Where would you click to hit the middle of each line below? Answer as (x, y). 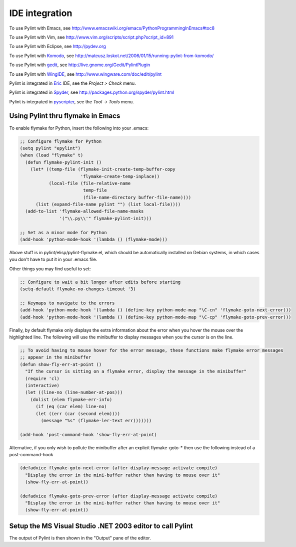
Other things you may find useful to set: (50, 269)
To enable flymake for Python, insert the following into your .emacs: (79, 128)
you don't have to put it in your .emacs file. (53, 259)
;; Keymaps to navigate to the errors (67, 303)
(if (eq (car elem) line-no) (71, 407)
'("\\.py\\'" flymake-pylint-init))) (105, 218)
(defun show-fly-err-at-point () (61, 364)
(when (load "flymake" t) (51, 155)
